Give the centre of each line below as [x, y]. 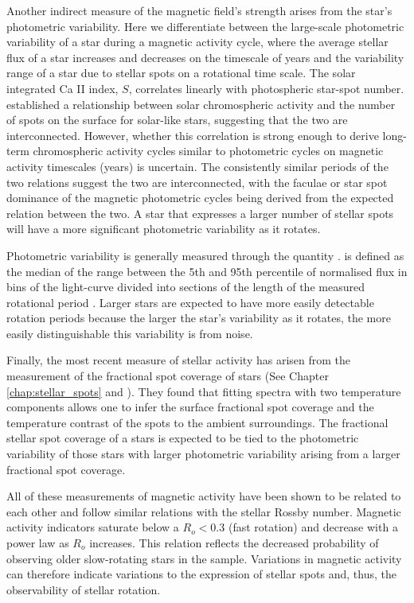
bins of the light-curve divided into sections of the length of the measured [186, 287]
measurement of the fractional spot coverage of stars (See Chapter [168, 376]
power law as [38, 543]
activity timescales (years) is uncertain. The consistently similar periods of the [197, 166]
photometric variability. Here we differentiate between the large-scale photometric [205, 26]
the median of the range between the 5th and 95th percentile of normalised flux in [207, 271]
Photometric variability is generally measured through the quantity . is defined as [205, 255]
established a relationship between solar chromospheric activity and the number [201, 104]
